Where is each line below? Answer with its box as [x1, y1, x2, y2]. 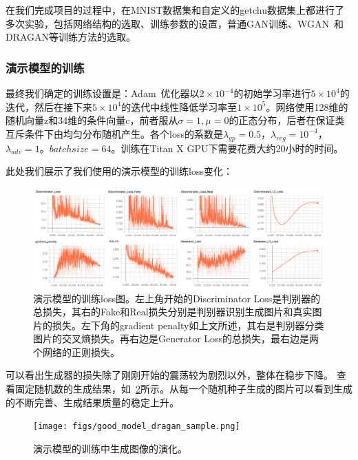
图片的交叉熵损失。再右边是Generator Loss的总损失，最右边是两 [33, 331, 319, 346]
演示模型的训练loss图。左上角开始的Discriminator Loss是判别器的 [33, 291, 321, 305]
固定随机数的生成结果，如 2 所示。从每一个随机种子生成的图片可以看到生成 [14, 381, 352, 396]
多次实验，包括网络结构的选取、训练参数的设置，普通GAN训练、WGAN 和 [6, 16, 344, 30]
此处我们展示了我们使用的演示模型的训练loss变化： [6, 164, 233, 178]
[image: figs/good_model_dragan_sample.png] [33, 421, 240, 432]
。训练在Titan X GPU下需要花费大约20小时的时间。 [111, 140, 344, 155]
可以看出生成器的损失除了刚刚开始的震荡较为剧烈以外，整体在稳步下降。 [6, 368, 333, 382]
